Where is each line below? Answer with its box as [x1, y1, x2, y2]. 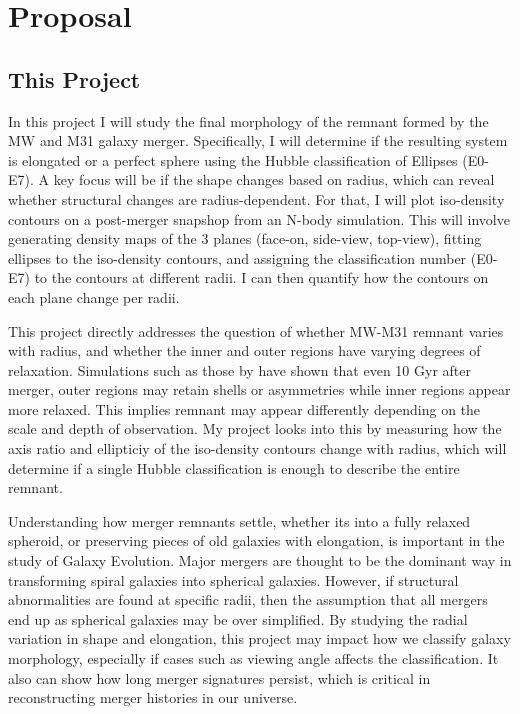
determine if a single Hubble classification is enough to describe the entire [8, 457, 460, 478]
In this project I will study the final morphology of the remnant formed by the [8, 110, 489, 131]
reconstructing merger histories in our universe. [8, 687, 298, 708]
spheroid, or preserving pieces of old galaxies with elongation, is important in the [8, 530, 505, 551]
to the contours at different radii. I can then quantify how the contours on [34, 267, 489, 288]
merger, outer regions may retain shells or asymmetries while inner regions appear [8, 379, 511, 400]
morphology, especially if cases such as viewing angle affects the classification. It [8, 648, 499, 669]
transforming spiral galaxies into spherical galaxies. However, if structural [8, 569, 459, 590]
